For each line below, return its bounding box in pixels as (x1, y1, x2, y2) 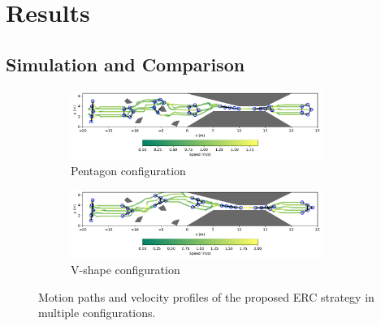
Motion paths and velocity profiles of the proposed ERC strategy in (38, 288, 375, 305)
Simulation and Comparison (6, 51, 245, 76)
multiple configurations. (38, 304, 156, 321)
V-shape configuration (71, 261, 180, 278)
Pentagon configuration (71, 161, 186, 178)
